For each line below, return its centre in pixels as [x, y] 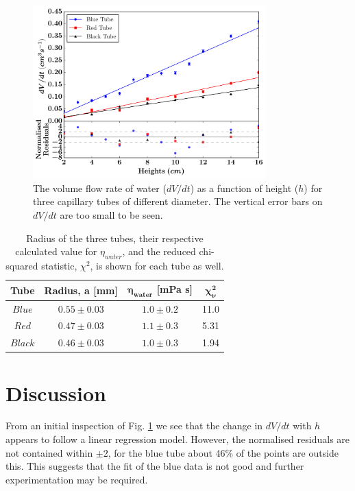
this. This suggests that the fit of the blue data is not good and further [155, 466]
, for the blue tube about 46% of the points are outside [223, 452]
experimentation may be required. [77, 479]
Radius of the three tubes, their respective [115, 238]
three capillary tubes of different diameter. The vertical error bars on [178, 201]
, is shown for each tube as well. [157, 265]
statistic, [59, 265]
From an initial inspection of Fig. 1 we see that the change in [134, 426]
